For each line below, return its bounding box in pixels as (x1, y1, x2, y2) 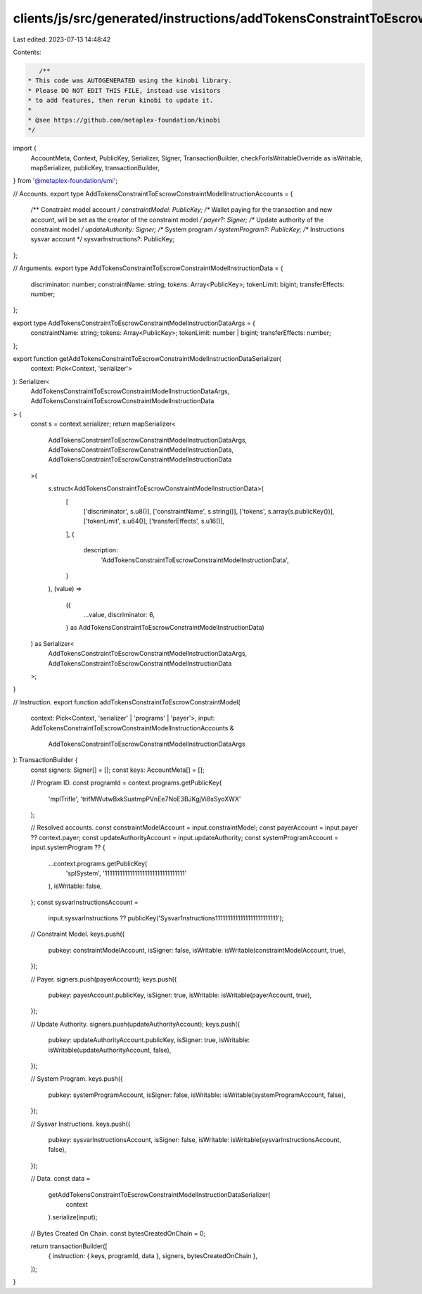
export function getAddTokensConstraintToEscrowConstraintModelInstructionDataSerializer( (13, 354, 281, 362)
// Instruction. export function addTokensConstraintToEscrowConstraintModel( (13, 697, 241, 706)
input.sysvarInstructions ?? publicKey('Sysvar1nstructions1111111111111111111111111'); (48, 914, 284, 922)
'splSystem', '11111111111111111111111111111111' (65, 869, 187, 877)
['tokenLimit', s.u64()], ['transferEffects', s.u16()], (83, 517, 225, 526)
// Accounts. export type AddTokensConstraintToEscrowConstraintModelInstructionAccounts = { (13, 189, 293, 198)
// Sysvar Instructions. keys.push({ (30, 1119, 131, 1128)
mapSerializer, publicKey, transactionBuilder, (30, 164, 160, 172)
